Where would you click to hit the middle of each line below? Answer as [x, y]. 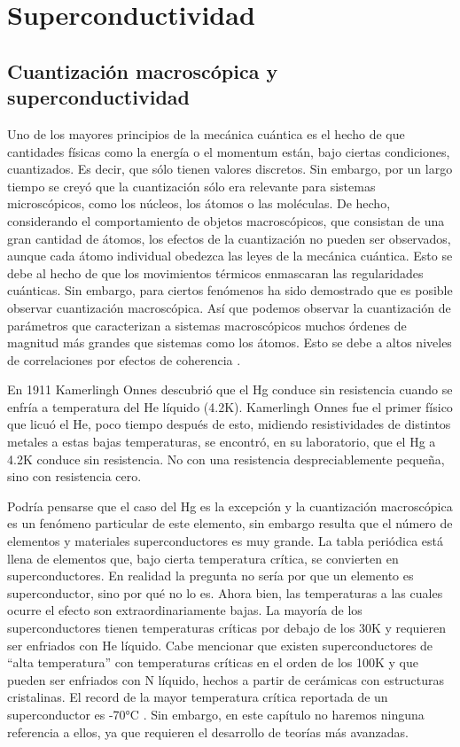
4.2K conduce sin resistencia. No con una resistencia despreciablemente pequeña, [226, 459]
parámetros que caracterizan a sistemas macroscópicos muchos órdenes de [207, 325]
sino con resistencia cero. [74, 476]
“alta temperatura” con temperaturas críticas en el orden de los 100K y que [213, 662]
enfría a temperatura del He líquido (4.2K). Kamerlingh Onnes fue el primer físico [230, 406]
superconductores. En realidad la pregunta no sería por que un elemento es [211, 576]
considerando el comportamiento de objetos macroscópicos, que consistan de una [226, 220]
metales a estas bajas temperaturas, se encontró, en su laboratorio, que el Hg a [222, 442]
